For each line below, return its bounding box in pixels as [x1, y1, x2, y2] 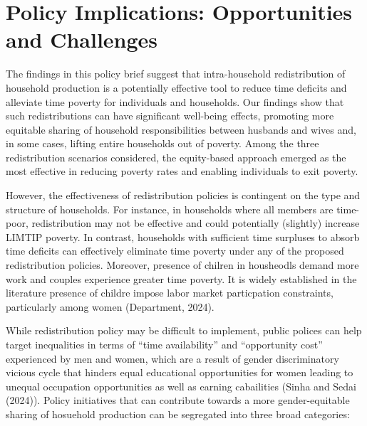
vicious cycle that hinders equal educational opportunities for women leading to [6, 365, 353, 380]
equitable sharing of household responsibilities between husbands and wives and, [6, 122, 356, 137]
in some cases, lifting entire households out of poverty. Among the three [6, 136, 319, 151]
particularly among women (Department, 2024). [6, 299, 214, 314]
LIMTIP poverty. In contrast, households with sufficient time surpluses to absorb [6, 229, 360, 244]
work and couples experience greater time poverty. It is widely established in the [6, 271, 357, 286]
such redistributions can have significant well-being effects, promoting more [6, 108, 334, 123]
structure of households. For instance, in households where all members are [6, 201, 334, 216]
